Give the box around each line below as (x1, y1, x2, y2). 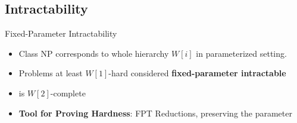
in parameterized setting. (196, 47, 287, 59)
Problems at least (18, 67, 83, 79)
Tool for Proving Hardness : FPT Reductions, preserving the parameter (18, 106, 292, 119)
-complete (50, 86, 86, 99)
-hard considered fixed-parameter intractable (108, 67, 286, 79)
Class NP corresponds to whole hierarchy (18, 47, 169, 59)
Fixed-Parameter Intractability (5, 27, 117, 40)
